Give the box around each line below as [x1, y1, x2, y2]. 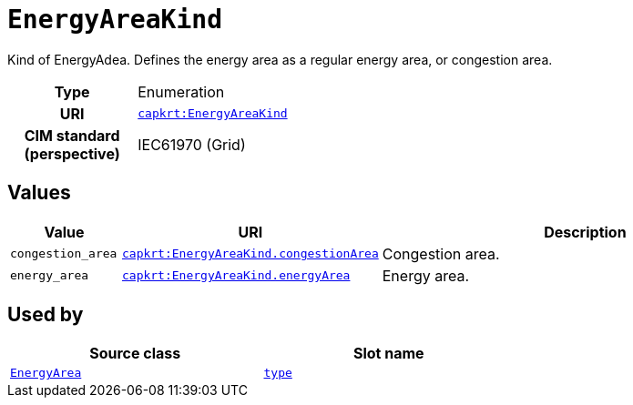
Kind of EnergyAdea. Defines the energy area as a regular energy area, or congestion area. [7, 51, 553, 67]
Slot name [352, 344, 424, 363]
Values [7, 181, 71, 205]
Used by [7, 303, 84, 327]
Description [544, 222, 627, 241]
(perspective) [24, 144, 120, 163]
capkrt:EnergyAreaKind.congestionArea [121, 247, 379, 261]
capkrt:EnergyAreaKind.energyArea [121, 268, 351, 283]
